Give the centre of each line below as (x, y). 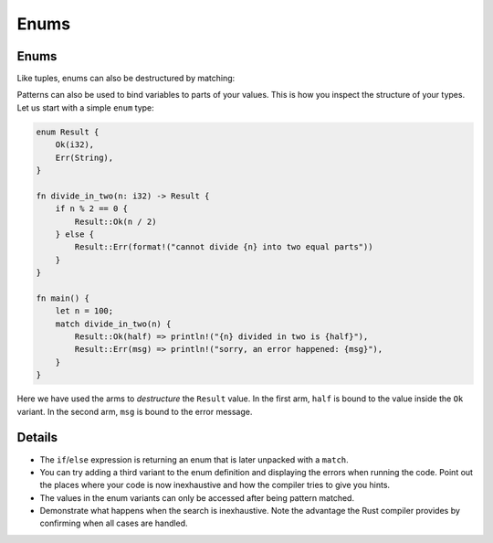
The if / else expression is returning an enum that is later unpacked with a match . (194, 459)
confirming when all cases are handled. (114, 523)
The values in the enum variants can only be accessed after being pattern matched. (197, 497)
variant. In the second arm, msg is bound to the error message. (135, 411)
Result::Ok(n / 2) (115, 221)
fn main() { (63, 298)
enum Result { (68, 132)
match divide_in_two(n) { (113, 324)
